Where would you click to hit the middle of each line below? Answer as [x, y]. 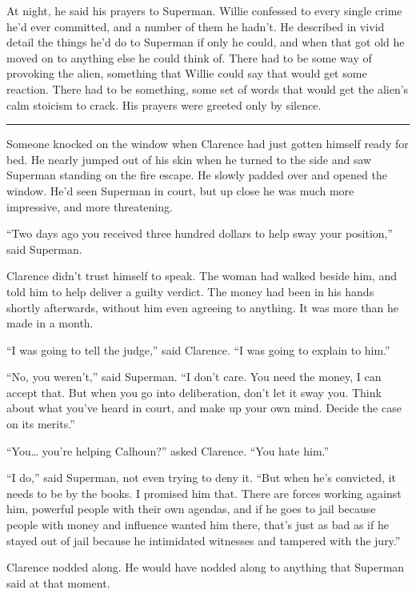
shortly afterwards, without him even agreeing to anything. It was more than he [203, 307]
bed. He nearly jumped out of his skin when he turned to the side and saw [189, 159]
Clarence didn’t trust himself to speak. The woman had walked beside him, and [202, 276]
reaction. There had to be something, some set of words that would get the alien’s [208, 88]
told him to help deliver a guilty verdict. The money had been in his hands [190, 291]
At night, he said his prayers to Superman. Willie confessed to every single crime [204, 10]
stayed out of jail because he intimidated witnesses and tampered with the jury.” [204, 540]
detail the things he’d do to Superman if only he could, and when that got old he [206, 42]
